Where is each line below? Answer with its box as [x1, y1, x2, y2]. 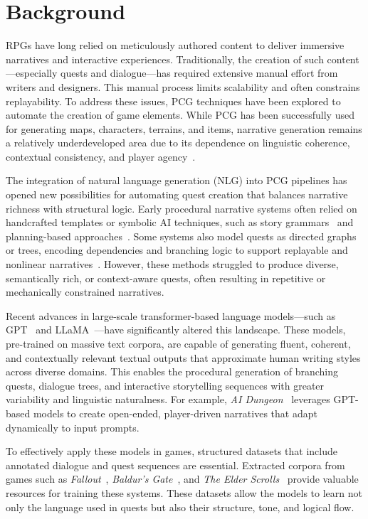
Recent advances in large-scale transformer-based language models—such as [6, 308, 336, 323]
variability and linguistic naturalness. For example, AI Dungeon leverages [6, 392, 330, 407]
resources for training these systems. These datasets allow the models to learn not [6, 485, 363, 500]
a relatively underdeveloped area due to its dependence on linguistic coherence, [6, 135, 350, 150]
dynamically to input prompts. [6, 419, 140, 434]
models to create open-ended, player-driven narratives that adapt [33, 405, 317, 420]
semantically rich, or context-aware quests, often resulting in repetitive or [6, 270, 326, 285]
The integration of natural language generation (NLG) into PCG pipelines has [6, 173, 347, 188]
